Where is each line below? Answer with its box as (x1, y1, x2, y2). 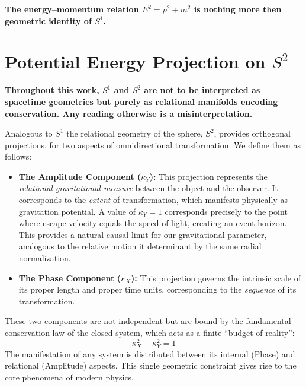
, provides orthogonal (214, 127, 291, 139)
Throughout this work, (5, 84, 99, 96)
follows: (5, 150, 32, 163)
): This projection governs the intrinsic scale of (131, 271, 301, 284)
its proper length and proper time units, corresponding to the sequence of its (18, 283, 297, 296)
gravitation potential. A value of (18, 205, 136, 217)
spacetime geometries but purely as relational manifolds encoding (5, 95, 278, 107)
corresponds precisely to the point (165, 205, 288, 217)
